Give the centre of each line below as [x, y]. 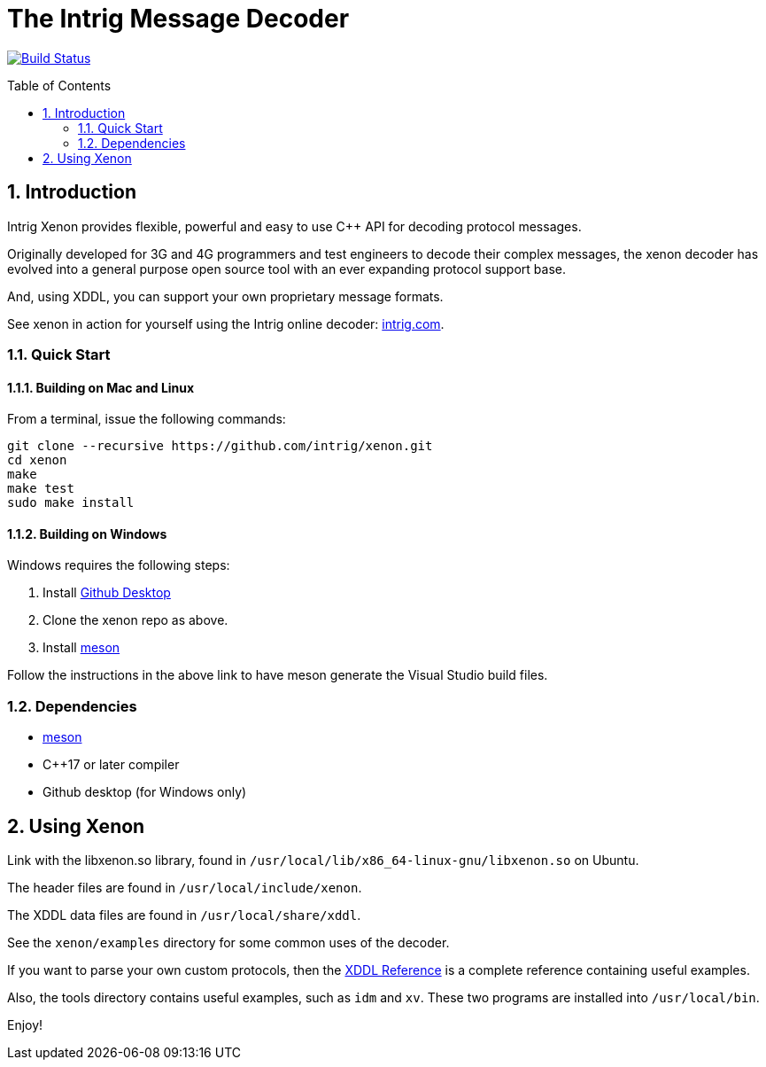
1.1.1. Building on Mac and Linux [101, 387]
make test [41, 489]
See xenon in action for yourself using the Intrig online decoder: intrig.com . [226, 323]
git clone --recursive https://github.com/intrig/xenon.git [220, 446]
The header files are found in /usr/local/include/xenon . [185, 888]
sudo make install [71, 503]
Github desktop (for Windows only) [145, 792]
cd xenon [37, 460]
